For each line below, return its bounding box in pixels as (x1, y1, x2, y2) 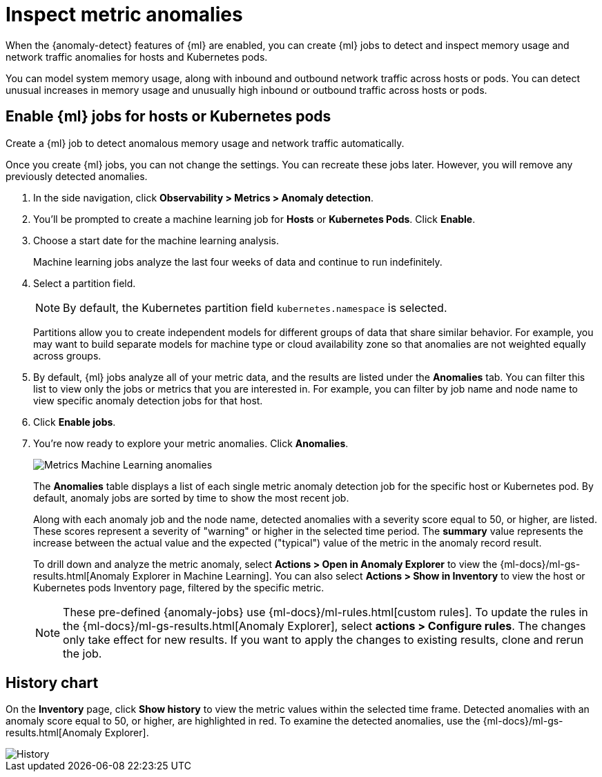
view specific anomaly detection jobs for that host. (33, 394, 263, 406)
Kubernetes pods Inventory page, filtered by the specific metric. (33, 581, 324, 593)
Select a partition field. (33, 277, 136, 289)
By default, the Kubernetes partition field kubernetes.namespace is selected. (63, 300, 447, 315)
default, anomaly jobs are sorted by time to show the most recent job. (33, 491, 349, 504)
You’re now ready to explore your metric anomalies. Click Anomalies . (33, 437, 349, 449)
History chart (6, 674, 99, 692)
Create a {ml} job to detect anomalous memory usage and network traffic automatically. (6, 137, 405, 149)
